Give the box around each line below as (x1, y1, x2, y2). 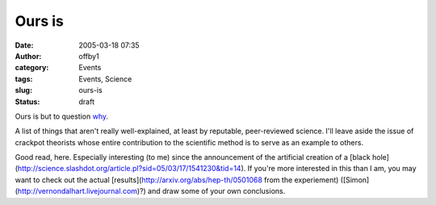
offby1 (78, 51, 100, 61)
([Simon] (340, 174, 370, 185)
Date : (15, 40, 34, 50)
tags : (15, 73, 33, 84)
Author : (15, 51, 42, 61)
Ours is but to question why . (15, 111, 109, 121)
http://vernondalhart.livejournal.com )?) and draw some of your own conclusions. (17, 186, 286, 196)
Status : (15, 97, 40, 107)
